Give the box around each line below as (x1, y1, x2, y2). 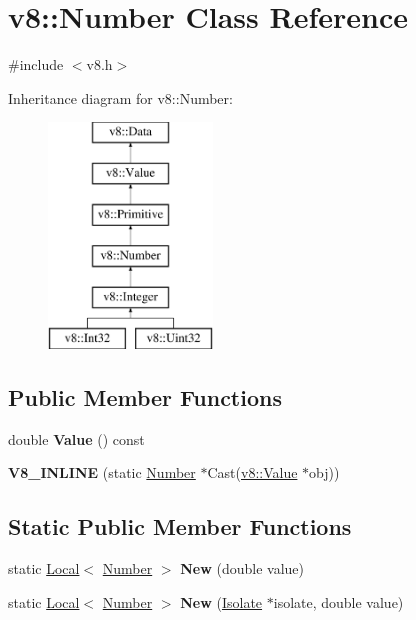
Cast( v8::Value (207, 462, 298, 483)
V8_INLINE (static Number (8, 462, 196, 483)
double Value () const (8, 428, 145, 449)
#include (8, 54, 64, 75)
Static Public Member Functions (8, 511, 352, 542)
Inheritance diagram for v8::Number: (8, 87, 233, 108)
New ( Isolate (180, 591, 263, 612)
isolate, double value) (273, 591, 404, 612)
